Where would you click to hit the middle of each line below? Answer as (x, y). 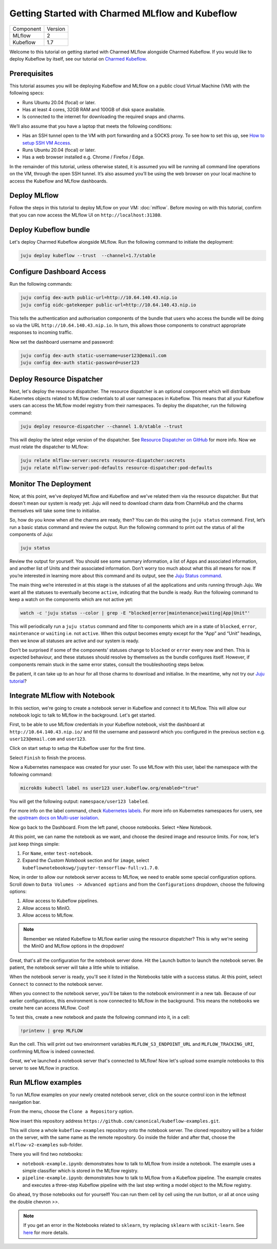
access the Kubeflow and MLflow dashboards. (58, 181)
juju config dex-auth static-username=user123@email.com (93, 355)
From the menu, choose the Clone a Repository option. (72, 1112)
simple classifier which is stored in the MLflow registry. (80, 1171)
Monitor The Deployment (50, 484)
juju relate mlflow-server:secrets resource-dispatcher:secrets (103, 461)
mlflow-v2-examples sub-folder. (46, 1144)
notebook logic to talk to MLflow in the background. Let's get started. (83, 715)
